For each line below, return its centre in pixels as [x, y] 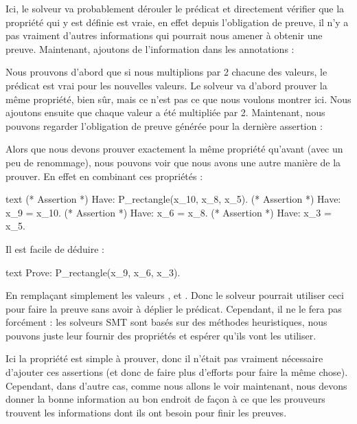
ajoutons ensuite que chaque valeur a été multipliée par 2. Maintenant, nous [165, 112]
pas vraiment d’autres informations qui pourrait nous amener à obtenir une [164, 35]
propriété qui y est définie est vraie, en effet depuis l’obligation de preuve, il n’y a [177, 22]
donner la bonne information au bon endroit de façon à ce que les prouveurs [165, 399]
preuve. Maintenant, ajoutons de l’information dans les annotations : [150, 48]
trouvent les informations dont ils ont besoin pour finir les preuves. [146, 412]
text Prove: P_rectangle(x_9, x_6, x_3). [93, 272]
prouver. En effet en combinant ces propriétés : [104, 176]
